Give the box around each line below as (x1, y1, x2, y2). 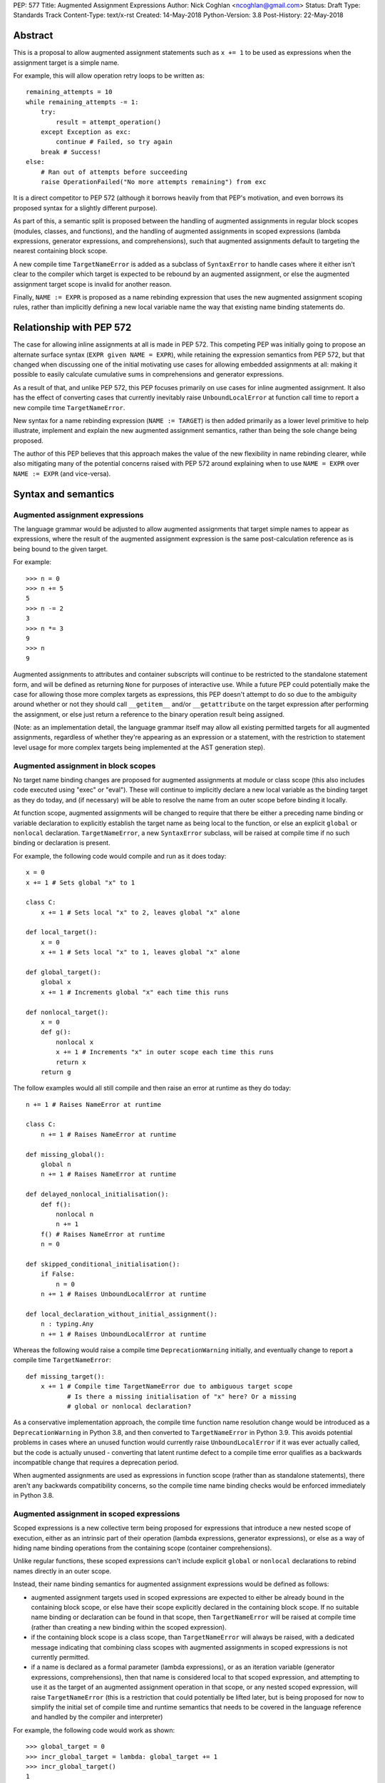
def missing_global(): (26, 1150, 106, 1158)
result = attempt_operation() (56, 118, 162, 126)
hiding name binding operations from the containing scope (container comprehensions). (13, 1544, 272, 1553)
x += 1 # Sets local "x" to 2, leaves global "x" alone (40, 908, 240, 916)
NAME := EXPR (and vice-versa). (13, 469, 111, 478)
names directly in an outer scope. (13, 1566, 112, 1575)
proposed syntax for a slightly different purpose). (13, 203, 158, 212)
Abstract (13, 29, 53, 42)
